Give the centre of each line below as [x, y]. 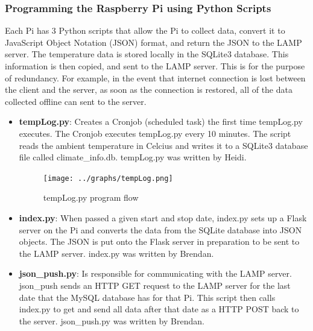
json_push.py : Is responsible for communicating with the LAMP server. [155, 273]
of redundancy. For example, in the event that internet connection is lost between [155, 77]
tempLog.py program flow [91, 197]
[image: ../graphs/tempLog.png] [108, 178]
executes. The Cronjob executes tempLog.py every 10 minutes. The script [155, 133]
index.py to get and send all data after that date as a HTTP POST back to [159, 309]
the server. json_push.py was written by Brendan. [112, 320]
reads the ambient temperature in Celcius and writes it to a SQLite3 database [163, 145]
